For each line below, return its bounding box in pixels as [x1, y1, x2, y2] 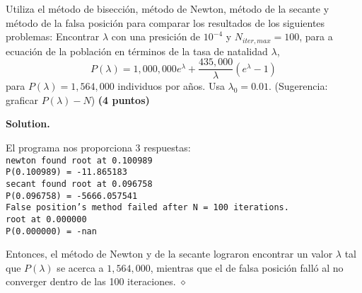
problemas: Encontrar [6, 29, 100, 44]
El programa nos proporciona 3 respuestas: [6, 140, 191, 155]
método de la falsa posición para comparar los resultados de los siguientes [6, 15, 325, 30]
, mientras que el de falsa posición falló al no [150, 260, 344, 275]
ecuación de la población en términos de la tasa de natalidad [6, 43, 268, 58]
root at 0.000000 [6, 214, 87, 224]
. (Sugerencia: [269, 79, 328, 93]
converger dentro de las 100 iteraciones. [6, 274, 176, 289]
